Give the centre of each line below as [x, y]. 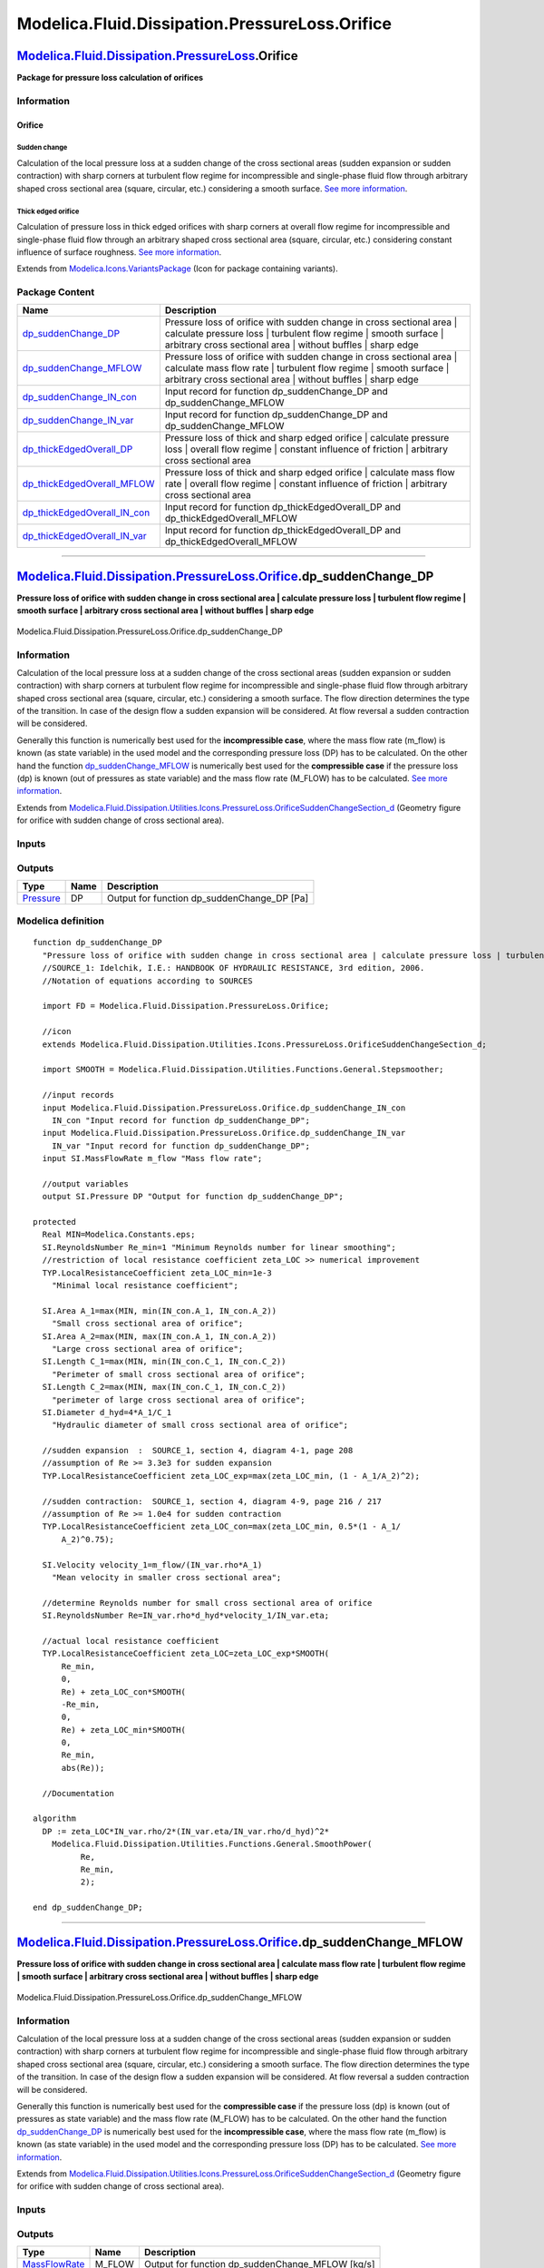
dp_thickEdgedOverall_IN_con [86, 513]
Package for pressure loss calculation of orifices [110, 78]
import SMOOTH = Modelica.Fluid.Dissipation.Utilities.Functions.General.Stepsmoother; [243, 1070]
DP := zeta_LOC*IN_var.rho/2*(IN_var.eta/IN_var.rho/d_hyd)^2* [186, 1831]
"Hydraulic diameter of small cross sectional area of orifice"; [200, 1425]
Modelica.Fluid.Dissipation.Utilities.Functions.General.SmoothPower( [212, 1844]
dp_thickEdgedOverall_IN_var [84, 536]
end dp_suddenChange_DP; [88, 1908]
